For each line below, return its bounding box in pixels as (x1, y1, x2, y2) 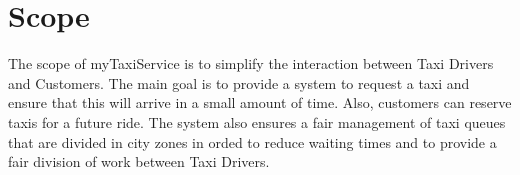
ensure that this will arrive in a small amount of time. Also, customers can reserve (8, 92, 512, 113)
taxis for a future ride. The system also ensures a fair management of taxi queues (8, 111, 506, 132)
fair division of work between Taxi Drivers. (8, 151, 270, 172)
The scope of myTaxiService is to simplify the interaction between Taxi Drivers (8, 53, 494, 74)
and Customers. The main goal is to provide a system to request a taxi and (8, 72, 470, 93)
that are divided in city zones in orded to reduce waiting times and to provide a (8, 131, 497, 152)
